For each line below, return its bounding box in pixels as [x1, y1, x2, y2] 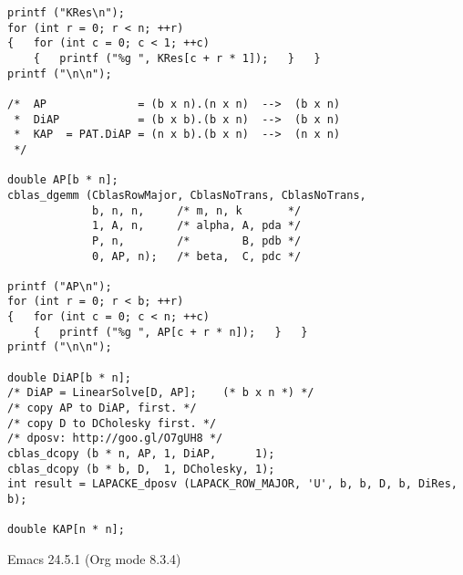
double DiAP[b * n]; [7, 371, 132, 384]
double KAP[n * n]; [7, 523, 125, 537]
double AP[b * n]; [7, 173, 118, 187]
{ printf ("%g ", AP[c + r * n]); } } [33, 325, 308, 339]
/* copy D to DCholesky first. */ [7, 416, 217, 430]
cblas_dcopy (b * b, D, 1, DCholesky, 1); [7, 462, 275, 476]
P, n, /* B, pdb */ [92, 234, 302, 247]
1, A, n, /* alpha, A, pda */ [92, 219, 302, 233]
